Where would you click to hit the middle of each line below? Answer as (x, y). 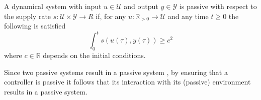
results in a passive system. (46, 91)
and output (141, 6)
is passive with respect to (218, 6)
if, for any (111, 16)
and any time (188, 16)
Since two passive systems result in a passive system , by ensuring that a (116, 72)
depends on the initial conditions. (94, 55)
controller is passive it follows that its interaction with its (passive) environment (127, 82)
